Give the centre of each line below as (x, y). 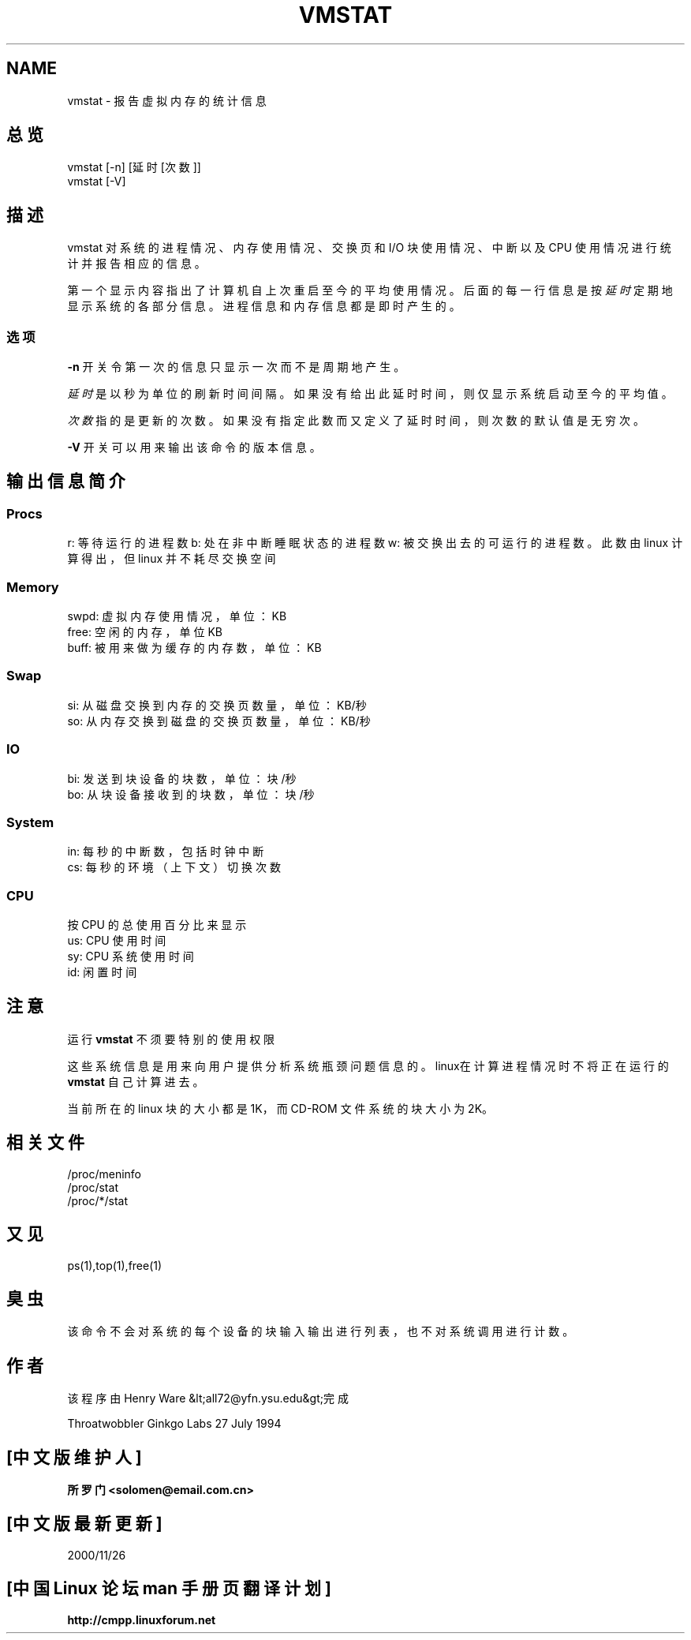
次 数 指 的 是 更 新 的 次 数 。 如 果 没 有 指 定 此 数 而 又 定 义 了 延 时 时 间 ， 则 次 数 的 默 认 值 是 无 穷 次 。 (356, 421)
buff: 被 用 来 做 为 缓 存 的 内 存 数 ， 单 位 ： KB (194, 648)
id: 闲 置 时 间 (102, 972)
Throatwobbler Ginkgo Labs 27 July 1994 (174, 1424)
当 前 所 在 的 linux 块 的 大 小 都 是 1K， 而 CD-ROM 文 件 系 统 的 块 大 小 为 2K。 (280, 1108)
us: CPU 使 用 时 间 (117, 940)
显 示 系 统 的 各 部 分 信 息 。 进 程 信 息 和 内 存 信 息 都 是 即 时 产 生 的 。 (264, 306)
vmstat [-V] (97, 182)
